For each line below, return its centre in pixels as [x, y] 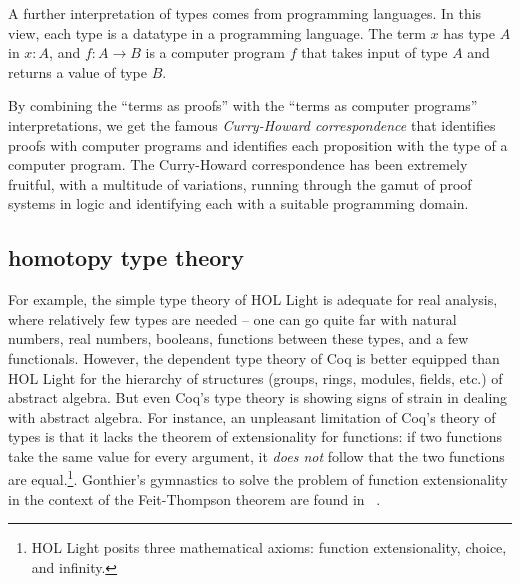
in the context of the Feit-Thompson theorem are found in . [194, 498]
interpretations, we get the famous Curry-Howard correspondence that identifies [252, 124]
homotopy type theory [126, 257]
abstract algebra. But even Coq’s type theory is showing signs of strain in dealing [258, 397]
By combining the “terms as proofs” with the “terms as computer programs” [243, 105]
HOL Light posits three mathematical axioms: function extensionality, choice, [269, 547]
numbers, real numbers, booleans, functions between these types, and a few [238, 338]
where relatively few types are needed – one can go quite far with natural [232, 318]
